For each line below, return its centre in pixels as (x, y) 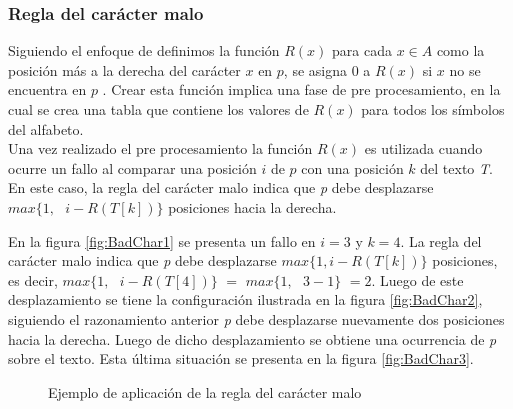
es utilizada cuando (423, 148)
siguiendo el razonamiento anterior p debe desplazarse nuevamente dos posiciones (256, 318)
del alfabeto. (46, 128)
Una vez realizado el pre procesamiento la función (160, 148)
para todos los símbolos (433, 109)
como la (460, 50)
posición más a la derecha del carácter (124, 69)
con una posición (352, 167)
